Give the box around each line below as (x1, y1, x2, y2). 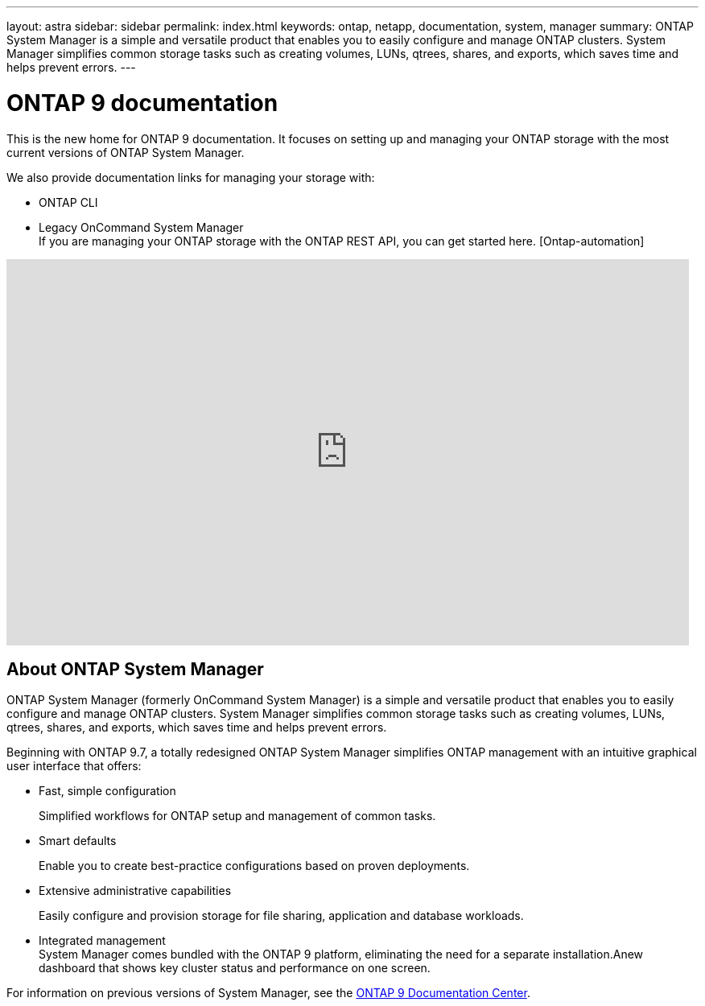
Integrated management (39, 934, 166, 948)
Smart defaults (39, 834, 117, 848)
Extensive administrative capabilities (39, 884, 232, 898)
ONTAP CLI (39, 195, 98, 209)
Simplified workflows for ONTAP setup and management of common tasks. (39, 809, 436, 823)
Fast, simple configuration (39, 784, 176, 798)
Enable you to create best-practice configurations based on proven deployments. (39, 859, 470, 873)
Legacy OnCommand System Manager (39, 220, 244, 234)
